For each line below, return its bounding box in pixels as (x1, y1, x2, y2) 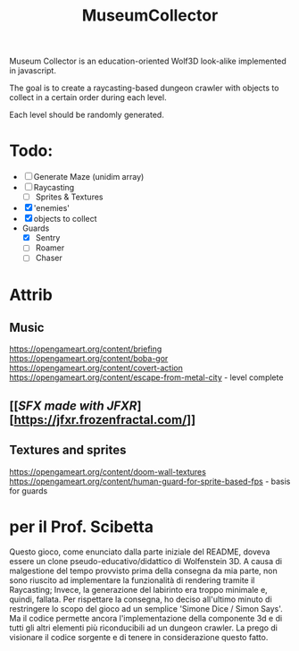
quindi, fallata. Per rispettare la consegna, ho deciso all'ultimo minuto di (9, 594, 272, 604)
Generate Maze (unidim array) (33, 172, 145, 182)
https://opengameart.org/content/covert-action (9, 363, 183, 374)
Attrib (9, 284, 54, 305)
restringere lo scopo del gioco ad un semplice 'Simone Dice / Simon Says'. (9, 603, 283, 613)
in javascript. (9, 65, 56, 76)
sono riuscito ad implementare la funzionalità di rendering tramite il (9, 574, 255, 586)
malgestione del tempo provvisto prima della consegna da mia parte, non (9, 565, 278, 576)
